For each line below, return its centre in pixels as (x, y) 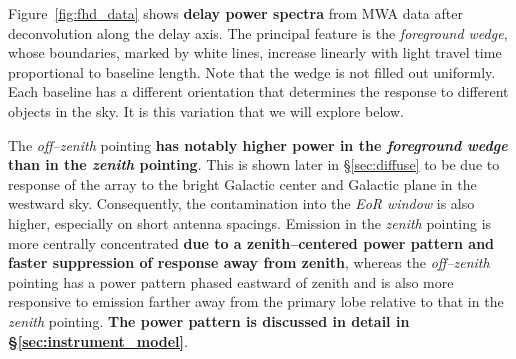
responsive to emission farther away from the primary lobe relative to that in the (256, 301)
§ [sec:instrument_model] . (98, 340)
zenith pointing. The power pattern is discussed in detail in (209, 320)
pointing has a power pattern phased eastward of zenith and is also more (231, 281)
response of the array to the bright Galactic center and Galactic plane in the (242, 183)
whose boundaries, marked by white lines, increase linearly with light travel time (255, 52)
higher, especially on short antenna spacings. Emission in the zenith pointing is (250, 222)
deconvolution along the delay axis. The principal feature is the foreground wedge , (258, 32)
